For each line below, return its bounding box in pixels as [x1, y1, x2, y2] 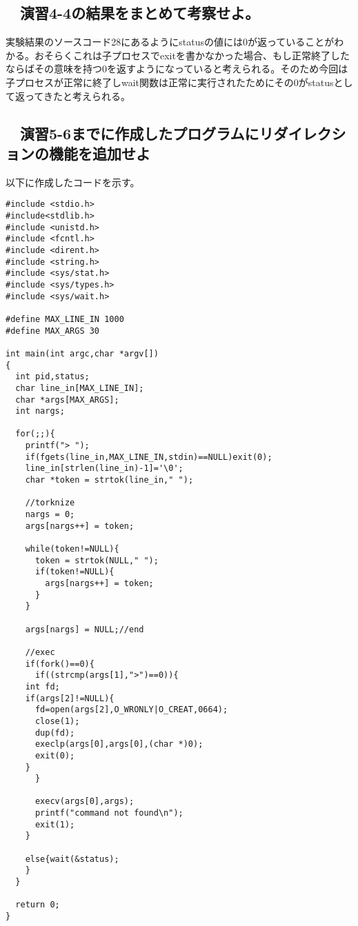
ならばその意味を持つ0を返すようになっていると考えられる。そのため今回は [6, 61, 348, 76]
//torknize [25, 498, 75, 508]
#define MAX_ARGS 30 [6, 325, 100, 336]
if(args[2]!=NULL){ [25, 693, 115, 703]
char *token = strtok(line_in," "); [25, 475, 194, 485]
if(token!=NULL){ [34, 567, 115, 577]
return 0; [15, 900, 60, 910]
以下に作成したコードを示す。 [6, 174, 140, 189]
